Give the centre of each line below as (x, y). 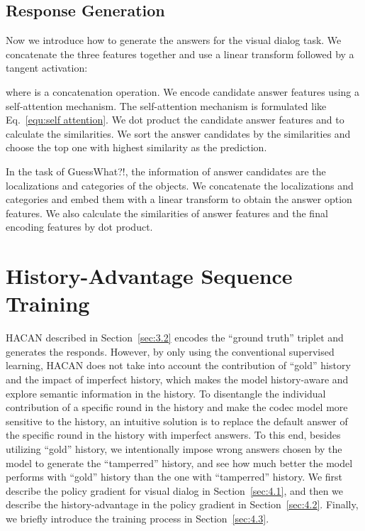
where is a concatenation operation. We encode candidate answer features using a (182, 91)
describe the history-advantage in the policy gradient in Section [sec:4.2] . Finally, (182, 504)
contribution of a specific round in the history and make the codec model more (177, 407)
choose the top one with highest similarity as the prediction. (136, 147)
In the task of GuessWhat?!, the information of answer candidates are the (166, 171)
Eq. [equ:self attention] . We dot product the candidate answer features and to (175, 120)
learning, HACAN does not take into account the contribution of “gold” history (178, 365)
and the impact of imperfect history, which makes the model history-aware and (177, 379)
